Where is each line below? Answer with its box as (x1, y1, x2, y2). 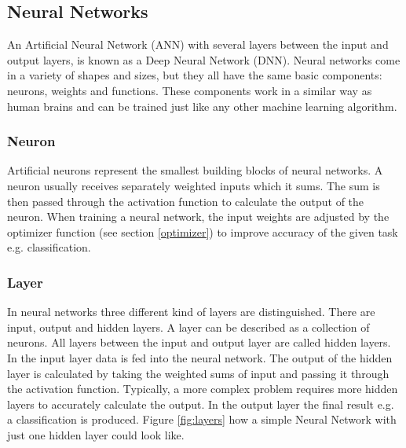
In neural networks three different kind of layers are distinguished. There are (7, 303, 375, 320)
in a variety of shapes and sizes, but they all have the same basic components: (7, 67, 382, 83)
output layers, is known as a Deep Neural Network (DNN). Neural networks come (7, 51, 401, 68)
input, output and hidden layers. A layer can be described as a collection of (7, 318, 370, 335)
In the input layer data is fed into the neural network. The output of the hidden (7, 349, 393, 365)
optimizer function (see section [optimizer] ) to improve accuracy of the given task (7, 223, 398, 240)
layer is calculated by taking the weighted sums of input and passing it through (7, 365, 390, 381)
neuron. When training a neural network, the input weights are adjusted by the (7, 208, 390, 225)
